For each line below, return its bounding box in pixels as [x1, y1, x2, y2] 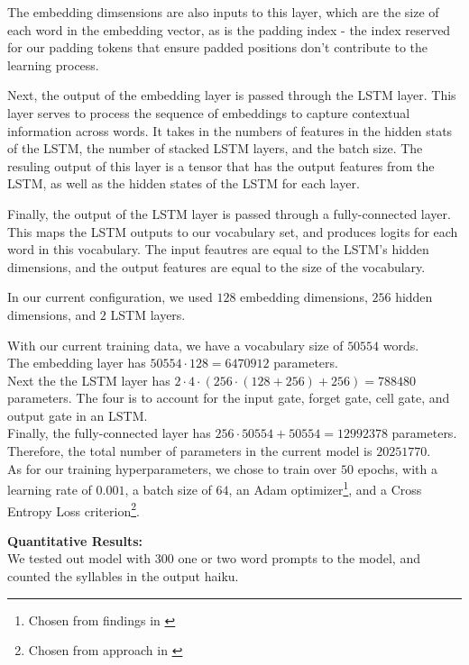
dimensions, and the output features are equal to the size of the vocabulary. [7, 257, 426, 276]
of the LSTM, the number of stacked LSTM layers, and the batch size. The [7, 139, 423, 158]
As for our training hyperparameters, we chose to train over [7, 459, 337, 478]
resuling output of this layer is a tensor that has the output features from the [7, 156, 435, 175]
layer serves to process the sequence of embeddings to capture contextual [7, 103, 410, 122]
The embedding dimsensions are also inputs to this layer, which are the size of [7, 3, 439, 21]
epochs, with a [357, 459, 437, 478]
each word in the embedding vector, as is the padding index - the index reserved [7, 20, 451, 39]
